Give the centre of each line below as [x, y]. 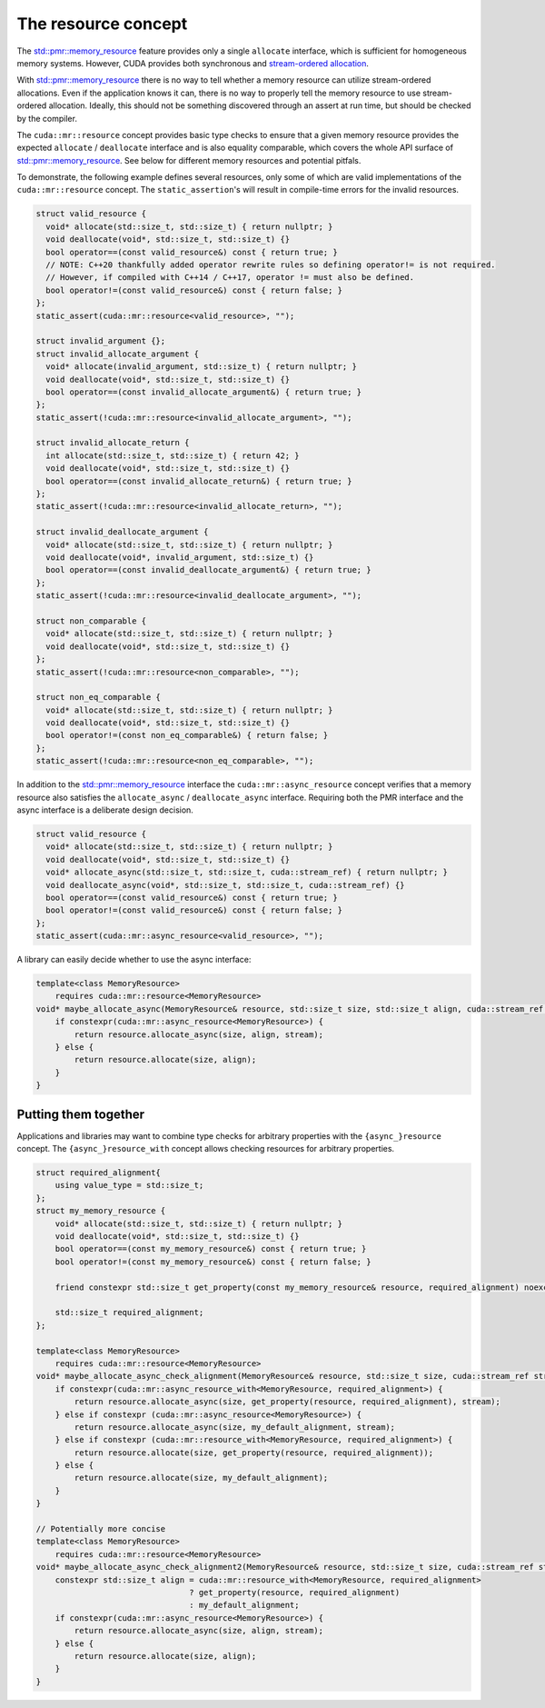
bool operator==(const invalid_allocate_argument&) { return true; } [204, 392]
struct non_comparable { [91, 621]
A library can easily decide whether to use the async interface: [134, 960]
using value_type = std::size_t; [129, 1185]
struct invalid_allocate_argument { [118, 354]
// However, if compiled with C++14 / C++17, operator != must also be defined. [230, 278]
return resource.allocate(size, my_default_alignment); [201, 1478]
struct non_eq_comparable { [98, 697]
